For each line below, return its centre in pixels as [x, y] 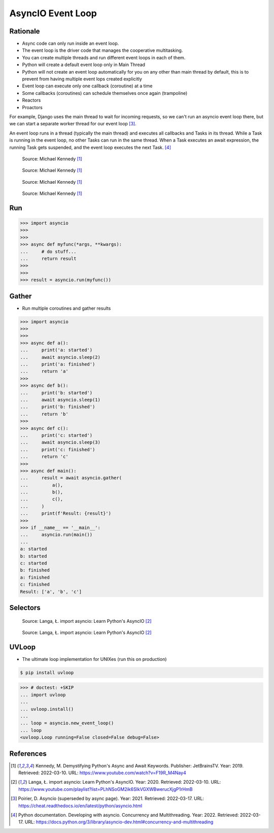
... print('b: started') [56, 393]
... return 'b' [44, 414]
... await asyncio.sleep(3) [60, 442]
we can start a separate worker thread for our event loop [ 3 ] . [73, 124]
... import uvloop [43, 695]
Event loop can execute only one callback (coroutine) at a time [87, 86]
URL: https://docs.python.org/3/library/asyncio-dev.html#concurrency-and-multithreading [119, 822]
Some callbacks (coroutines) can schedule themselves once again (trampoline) [105, 93]
